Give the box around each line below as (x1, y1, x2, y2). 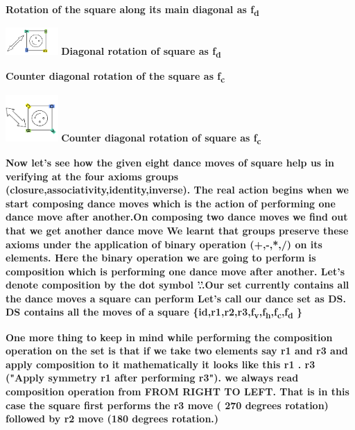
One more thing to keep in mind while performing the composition (6, 329, 333, 344)
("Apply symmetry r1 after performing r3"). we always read (6, 370, 299, 385)
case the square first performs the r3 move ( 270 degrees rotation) (6, 397, 329, 412)
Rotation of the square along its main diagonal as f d (6, 2, 259, 18)
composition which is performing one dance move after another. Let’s (6, 264, 345, 278)
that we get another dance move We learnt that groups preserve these (6, 223, 349, 237)
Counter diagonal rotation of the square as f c (6, 69, 225, 85)
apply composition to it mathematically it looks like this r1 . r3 (6, 356, 315, 371)
